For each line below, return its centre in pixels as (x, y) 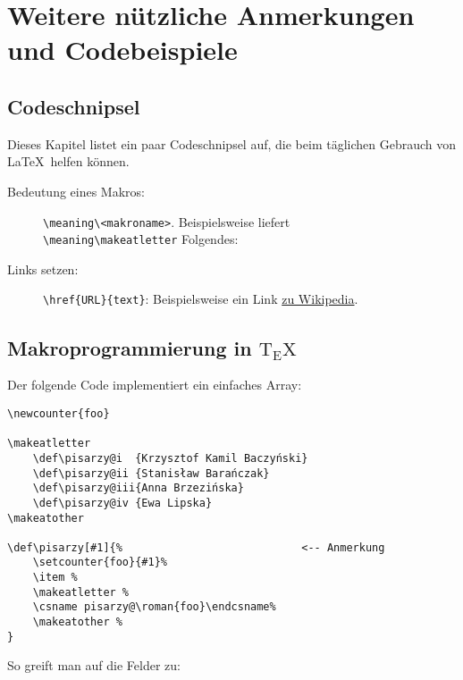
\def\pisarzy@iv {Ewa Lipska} (122, 503)
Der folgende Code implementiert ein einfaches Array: (155, 385)
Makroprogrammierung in (130, 347)
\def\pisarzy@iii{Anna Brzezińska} (138, 488)
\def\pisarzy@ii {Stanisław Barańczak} (151, 473)
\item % (55, 578)
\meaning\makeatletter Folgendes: (141, 239)
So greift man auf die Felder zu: (94, 665)
